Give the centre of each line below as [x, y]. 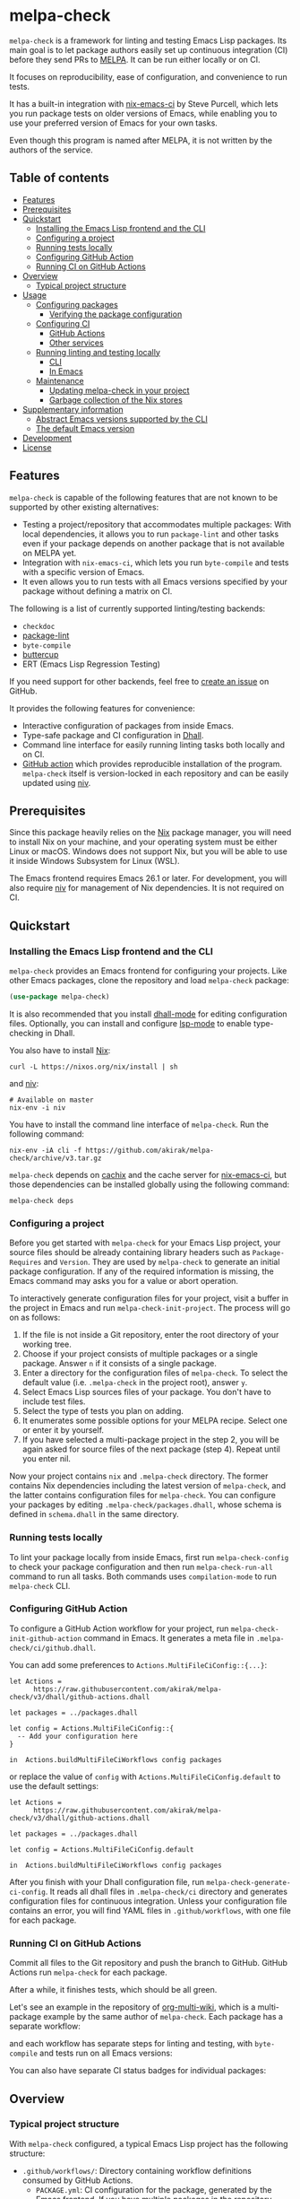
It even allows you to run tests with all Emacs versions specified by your [155, 581]
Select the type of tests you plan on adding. [103, 1411]
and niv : [24, 1083]
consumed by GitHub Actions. [77, 2180]
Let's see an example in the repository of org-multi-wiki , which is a [133, 2007]
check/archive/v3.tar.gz [56, 1158]
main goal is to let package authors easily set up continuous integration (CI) [149, 49]
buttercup [40, 654]
